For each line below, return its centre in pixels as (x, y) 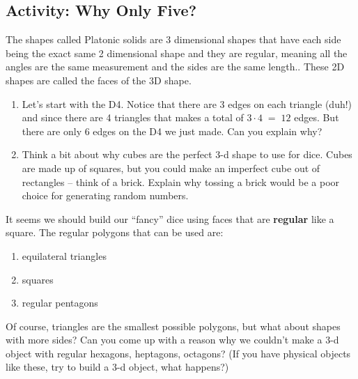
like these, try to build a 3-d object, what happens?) (117, 367)
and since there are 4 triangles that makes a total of (133, 117)
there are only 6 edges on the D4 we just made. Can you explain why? (172, 131)
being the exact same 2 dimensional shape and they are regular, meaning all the (177, 53)
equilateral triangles (64, 255)
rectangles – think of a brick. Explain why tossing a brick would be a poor (181, 181)
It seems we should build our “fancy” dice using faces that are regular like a (170, 218)
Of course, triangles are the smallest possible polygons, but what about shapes (173, 326)
